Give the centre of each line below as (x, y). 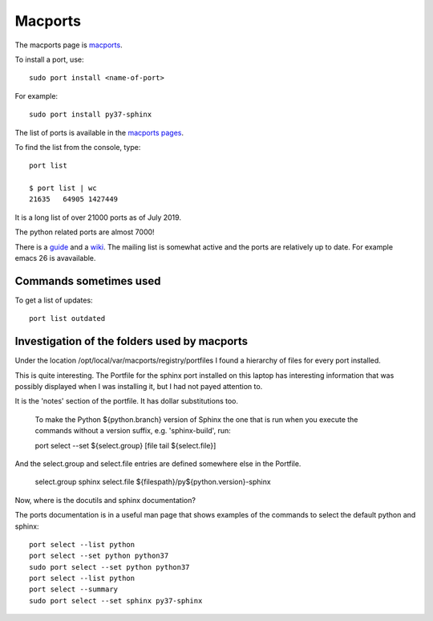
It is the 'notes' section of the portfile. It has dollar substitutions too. (126, 401)
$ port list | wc (63, 188)
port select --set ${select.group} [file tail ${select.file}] (125, 445)
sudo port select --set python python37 (109, 567)
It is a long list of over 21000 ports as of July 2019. (98, 217)
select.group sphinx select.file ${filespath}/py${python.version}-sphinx (153, 482)
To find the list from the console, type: (78, 147)
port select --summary (74, 589)
